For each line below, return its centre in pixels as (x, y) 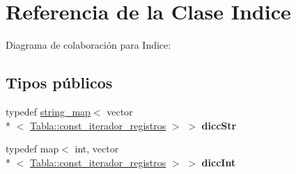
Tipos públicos (59, 82)
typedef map (32, 149)
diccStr (219, 125)
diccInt (219, 162)
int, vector (97, 149)
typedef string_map (48, 111)
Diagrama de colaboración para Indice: (88, 45)
